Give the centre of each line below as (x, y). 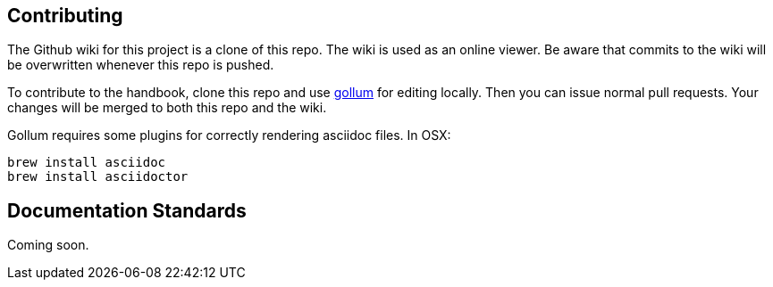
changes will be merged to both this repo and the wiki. (167, 108)
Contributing (65, 16)
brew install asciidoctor (98, 177)
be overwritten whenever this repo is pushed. (141, 65)
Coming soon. (48, 245)
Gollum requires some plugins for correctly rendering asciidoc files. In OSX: (229, 135)
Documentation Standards (127, 210)
